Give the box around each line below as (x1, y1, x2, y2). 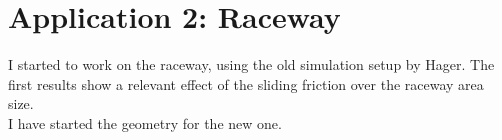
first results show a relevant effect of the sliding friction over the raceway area (8, 73, 484, 94)
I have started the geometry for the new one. (8, 112, 282, 133)
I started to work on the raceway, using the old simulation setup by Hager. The (8, 54, 495, 75)
